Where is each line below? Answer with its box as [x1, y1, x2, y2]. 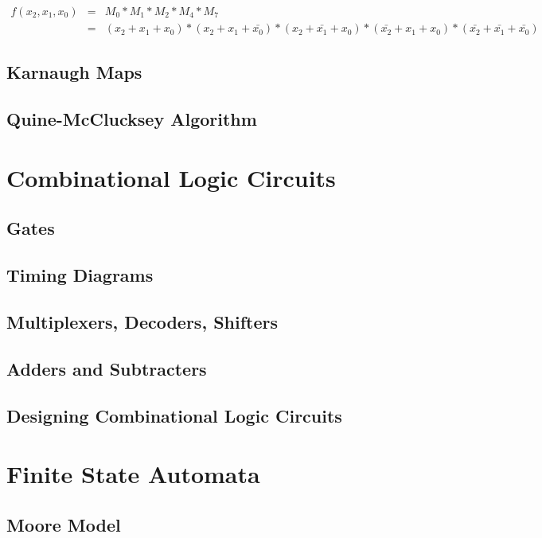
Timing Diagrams [6, 263, 154, 287]
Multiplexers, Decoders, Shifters [6, 309, 278, 333]
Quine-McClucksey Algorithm [6, 107, 257, 131]
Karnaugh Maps [6, 60, 142, 84]
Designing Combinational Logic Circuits [6, 403, 342, 427]
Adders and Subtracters [6, 356, 207, 380]
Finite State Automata [6, 458, 260, 490]
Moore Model [6, 512, 121, 536]
